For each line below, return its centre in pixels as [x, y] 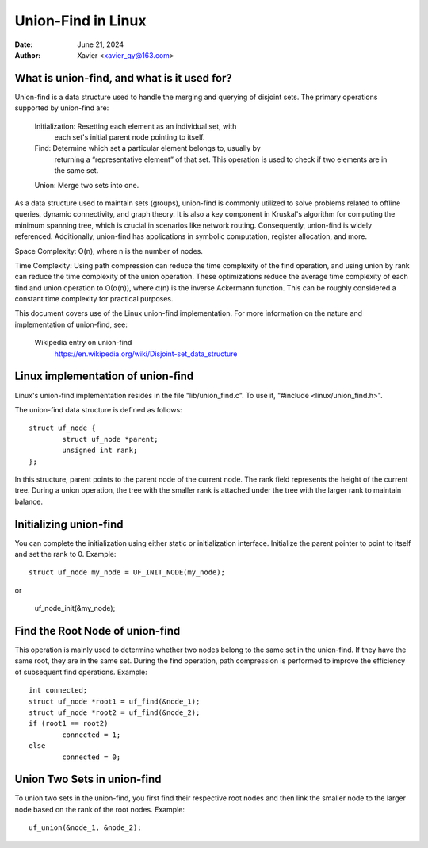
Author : [28, 55]
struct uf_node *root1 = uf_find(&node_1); [115, 701]
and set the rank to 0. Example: [65, 554]
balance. [29, 501]
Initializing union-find [69, 524]
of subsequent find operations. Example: [81, 672]
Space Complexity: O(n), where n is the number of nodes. [109, 251]
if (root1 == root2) [69, 723]
